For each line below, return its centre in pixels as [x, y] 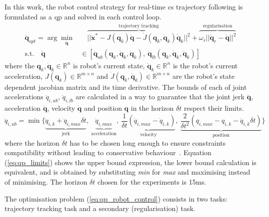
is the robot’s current [205, 65]
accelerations [24, 97]
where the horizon [32, 142]
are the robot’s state [203, 76]
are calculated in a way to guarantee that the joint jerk [160, 97]
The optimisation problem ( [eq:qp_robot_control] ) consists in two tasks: [116, 198]
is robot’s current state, [109, 65]
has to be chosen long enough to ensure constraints [148, 142]
